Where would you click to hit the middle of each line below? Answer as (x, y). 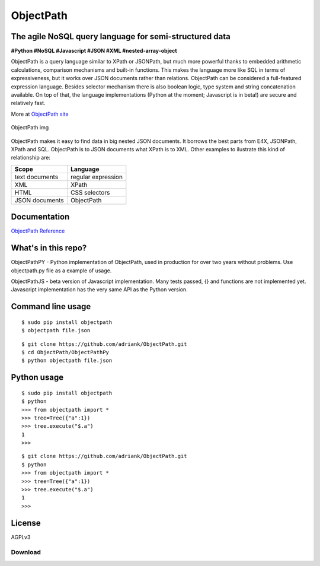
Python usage (37, 378)
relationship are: (31, 158)
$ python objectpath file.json (67, 361)
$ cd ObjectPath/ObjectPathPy (65, 352)
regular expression (96, 177)
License (26, 523)
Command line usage (51, 306)
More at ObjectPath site (40, 114)
